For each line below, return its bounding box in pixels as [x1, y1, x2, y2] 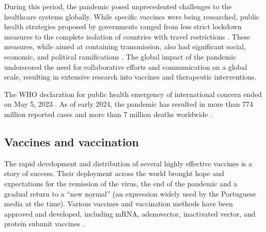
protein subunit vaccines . [4, 218, 85, 229]
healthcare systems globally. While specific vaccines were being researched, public [4, 11, 259, 22]
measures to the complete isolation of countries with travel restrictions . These [4, 31, 251, 42]
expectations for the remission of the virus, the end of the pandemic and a [4, 178, 237, 188]
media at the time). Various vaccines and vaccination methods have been [4, 198, 233, 209]
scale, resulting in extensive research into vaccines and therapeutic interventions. [4, 71, 257, 82]
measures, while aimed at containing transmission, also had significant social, [4, 41, 246, 52]
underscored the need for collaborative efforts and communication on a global [4, 61, 248, 72]
